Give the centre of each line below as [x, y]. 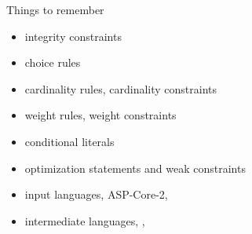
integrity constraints [73, 36]
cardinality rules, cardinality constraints [121, 88]
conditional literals [69, 141]
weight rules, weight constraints [100, 115]
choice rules [53, 62]
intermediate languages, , [85, 220]
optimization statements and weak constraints [135, 168]
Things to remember [55, 9]
